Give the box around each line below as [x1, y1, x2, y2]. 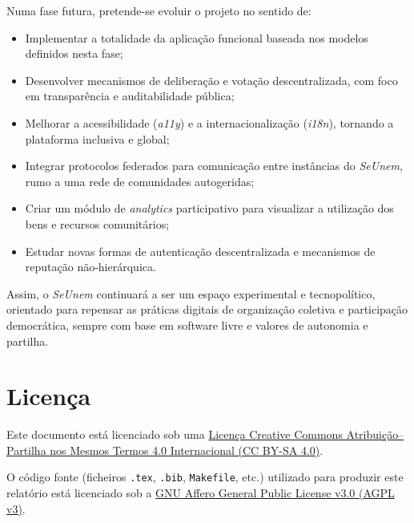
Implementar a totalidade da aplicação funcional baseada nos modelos [25, 29, 368, 46]
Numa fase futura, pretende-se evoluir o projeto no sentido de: [6, 2, 312, 18]
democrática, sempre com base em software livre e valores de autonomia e [6, 316, 368, 333]
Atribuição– [346, 426, 404, 443]
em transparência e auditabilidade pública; [25, 87, 235, 104]
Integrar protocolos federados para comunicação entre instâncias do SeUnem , [25, 157, 403, 174]
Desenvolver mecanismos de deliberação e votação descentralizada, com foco [25, 71, 398, 88]
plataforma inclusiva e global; [25, 130, 170, 147]
